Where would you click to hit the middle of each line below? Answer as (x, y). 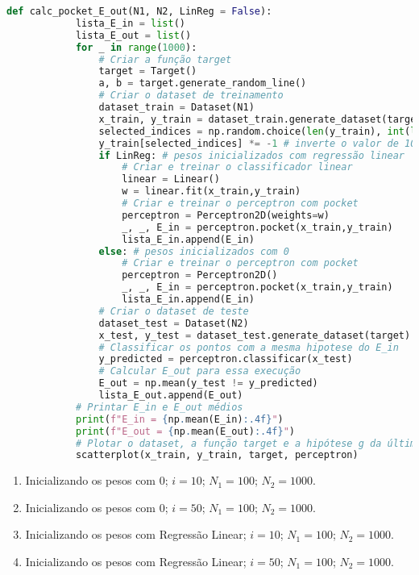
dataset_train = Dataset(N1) (176, 107)
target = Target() (148, 71)
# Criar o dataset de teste (174, 311)
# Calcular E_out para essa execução (200, 371)
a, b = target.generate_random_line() (203, 83)
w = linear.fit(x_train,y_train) (212, 192)
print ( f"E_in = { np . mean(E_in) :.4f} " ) (179, 419)
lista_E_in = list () (130, 23)
